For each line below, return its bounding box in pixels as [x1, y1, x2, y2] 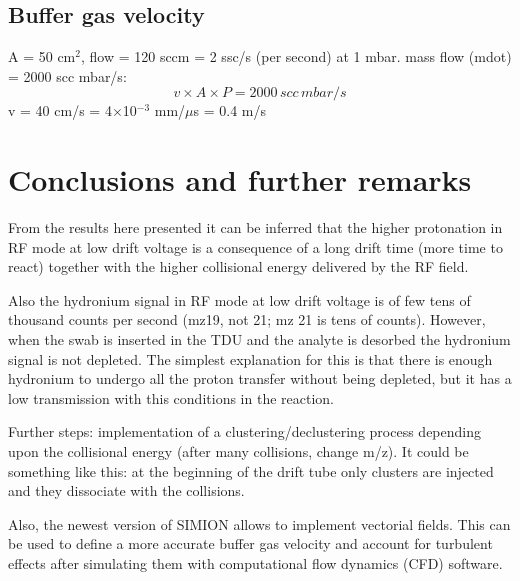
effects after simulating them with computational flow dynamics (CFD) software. [8, 553, 503, 574]
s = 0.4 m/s [193, 100, 267, 121]
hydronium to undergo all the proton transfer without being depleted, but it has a [8, 368, 512, 389]
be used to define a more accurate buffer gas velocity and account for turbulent [8, 533, 493, 554]
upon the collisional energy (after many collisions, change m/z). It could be [8, 441, 469, 462]
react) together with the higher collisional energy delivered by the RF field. [8, 256, 469, 277]
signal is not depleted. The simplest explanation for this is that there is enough [8, 348, 493, 369]
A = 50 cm [8, 46, 76, 67]
